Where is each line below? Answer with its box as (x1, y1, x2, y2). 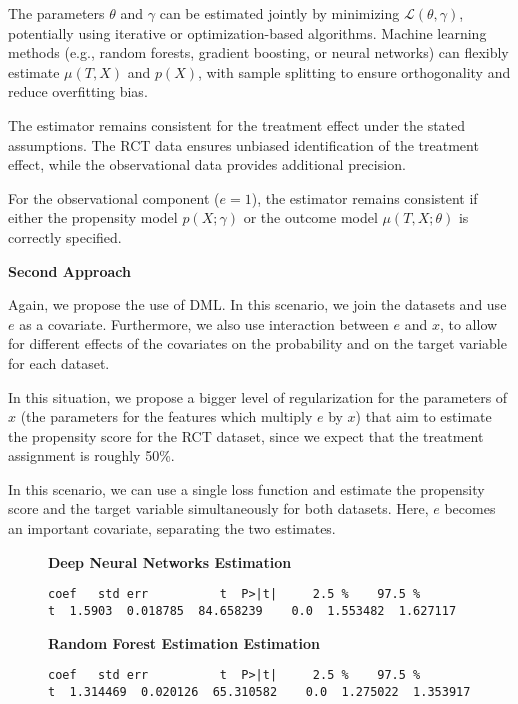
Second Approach (8, 260, 132, 281)
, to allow (439, 313, 498, 334)
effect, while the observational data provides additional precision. (8, 154, 406, 175)
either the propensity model (8, 207, 178, 228)
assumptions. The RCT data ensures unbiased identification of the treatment (8, 134, 479, 155)
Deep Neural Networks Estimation (48, 551, 292, 572)
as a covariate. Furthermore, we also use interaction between (19, 313, 389, 334)
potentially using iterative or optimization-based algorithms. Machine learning (8, 22, 487, 43)
